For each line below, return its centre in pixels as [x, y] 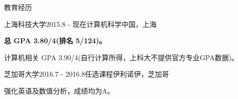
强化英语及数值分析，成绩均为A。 [59, 90]
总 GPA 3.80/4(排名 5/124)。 [55, 41]
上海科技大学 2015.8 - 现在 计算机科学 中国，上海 [80, 24]
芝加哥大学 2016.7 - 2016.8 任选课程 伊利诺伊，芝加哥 [86, 74]
